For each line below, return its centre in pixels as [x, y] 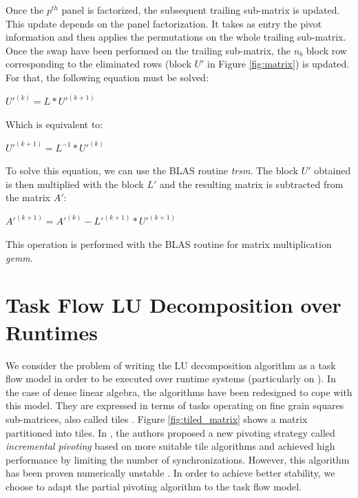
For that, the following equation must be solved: [107, 77]
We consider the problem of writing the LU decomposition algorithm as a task [171, 365]
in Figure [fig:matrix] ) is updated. [278, 64]
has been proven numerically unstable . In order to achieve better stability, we [170, 473]
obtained [333, 170]
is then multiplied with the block [75, 184]
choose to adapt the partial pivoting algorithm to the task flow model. [154, 486]
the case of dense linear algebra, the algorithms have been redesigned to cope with [179, 392]
